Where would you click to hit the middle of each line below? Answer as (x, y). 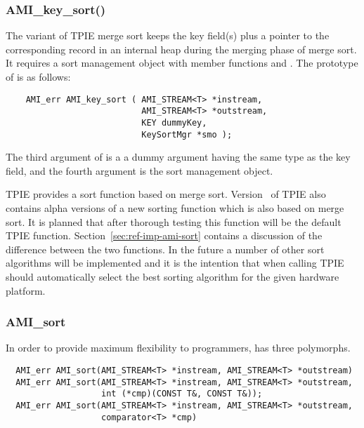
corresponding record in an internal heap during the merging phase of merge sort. (181, 49)
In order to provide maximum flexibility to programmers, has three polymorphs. (178, 348)
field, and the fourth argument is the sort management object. (139, 170)
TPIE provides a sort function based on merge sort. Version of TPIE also (166, 194)
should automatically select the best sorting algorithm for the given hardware (173, 276)
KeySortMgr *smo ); (187, 134)
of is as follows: (38, 76)
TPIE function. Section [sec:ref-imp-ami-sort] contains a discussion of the (164, 235)
